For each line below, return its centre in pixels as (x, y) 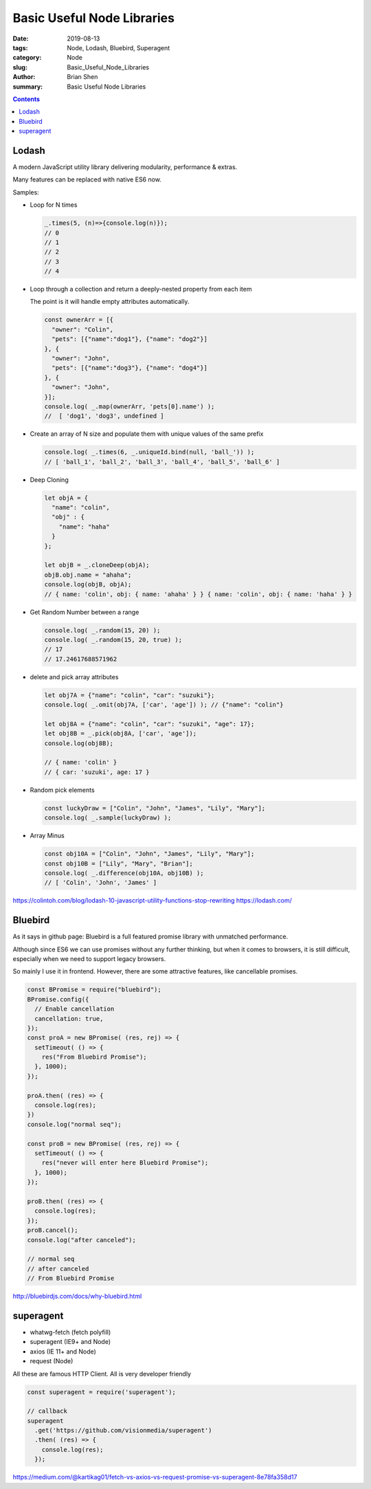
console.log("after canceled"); (82, 1240)
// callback (47, 1411)
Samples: (26, 192)
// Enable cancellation (75, 1009)
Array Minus (47, 836)
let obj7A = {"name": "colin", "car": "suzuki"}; (130, 695)
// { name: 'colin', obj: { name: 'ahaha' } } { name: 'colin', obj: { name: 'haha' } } (199, 594)
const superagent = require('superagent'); (102, 1392)
